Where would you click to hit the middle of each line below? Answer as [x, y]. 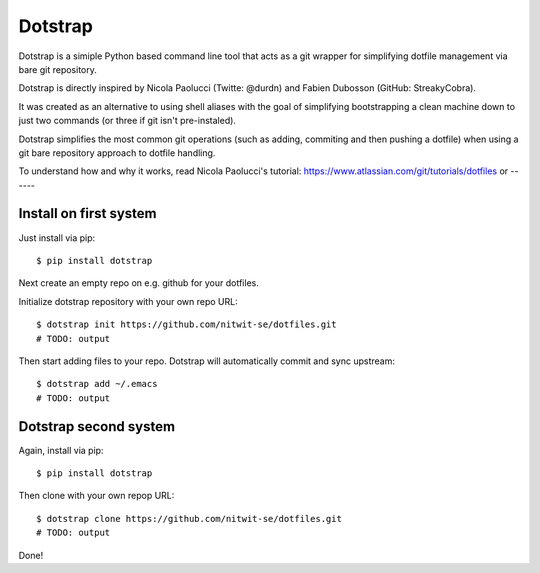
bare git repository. [57, 69]
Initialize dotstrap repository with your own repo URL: [128, 301]
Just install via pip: [57, 237]
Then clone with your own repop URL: [96, 496]
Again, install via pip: [61, 450]
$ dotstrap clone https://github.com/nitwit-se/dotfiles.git [189, 518]
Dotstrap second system [96, 426]
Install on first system [87, 213]
